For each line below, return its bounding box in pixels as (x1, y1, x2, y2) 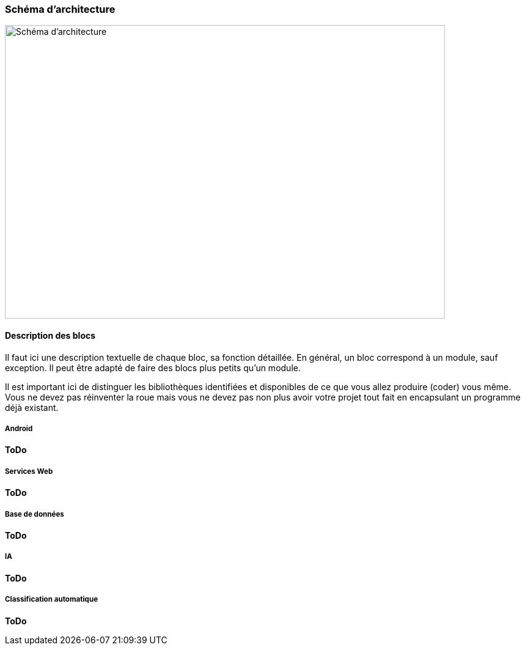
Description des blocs (5, 330, 96, 341)
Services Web (5, 467, 53, 476)
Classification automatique (5, 595, 98, 604)
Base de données (5, 509, 64, 519)
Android (5, 424, 33, 433)
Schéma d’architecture (5, 3, 116, 15)
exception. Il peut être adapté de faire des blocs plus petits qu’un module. (5, 362, 301, 373)
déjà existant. (5, 402, 59, 413)
